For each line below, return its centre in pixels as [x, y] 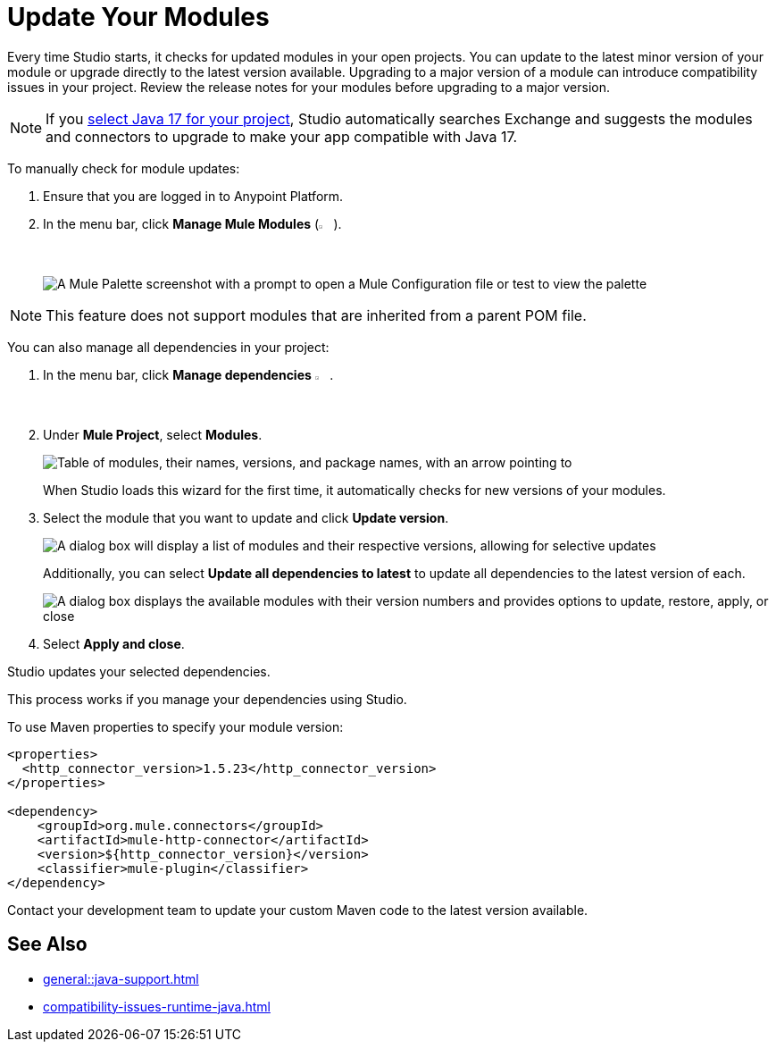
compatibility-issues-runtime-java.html [157, 1006]
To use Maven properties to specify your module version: [175, 726]
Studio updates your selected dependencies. [139, 671]
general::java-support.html [121, 978]
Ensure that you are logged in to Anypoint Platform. [193, 196]
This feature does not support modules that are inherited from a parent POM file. [316, 315]
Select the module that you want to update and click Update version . [246, 517]
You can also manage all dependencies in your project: [168, 347]
